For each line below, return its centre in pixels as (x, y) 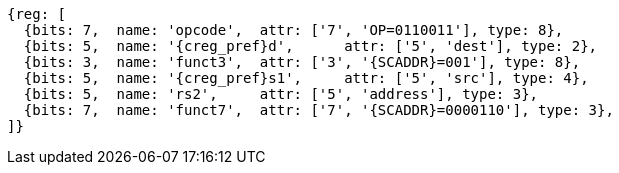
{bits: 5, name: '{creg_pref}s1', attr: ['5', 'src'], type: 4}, (306, 78)
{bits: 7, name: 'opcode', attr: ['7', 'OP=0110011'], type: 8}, (293, 30)
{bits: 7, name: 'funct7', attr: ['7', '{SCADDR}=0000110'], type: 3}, (318, 110)
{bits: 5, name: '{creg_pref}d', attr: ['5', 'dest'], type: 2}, (310, 46)
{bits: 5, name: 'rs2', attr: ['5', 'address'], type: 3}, (281, 94)
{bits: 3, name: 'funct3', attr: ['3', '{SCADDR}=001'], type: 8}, (302, 62)
